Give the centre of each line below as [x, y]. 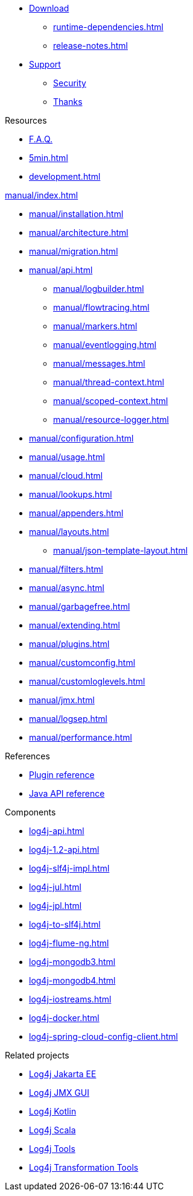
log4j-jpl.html [55, 906]
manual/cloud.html [66, 476]
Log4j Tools [52, 1149]
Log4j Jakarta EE [63, 1074]
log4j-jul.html [55, 887]
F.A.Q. [41, 139]
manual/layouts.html [69, 532]
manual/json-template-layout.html [121, 550]
